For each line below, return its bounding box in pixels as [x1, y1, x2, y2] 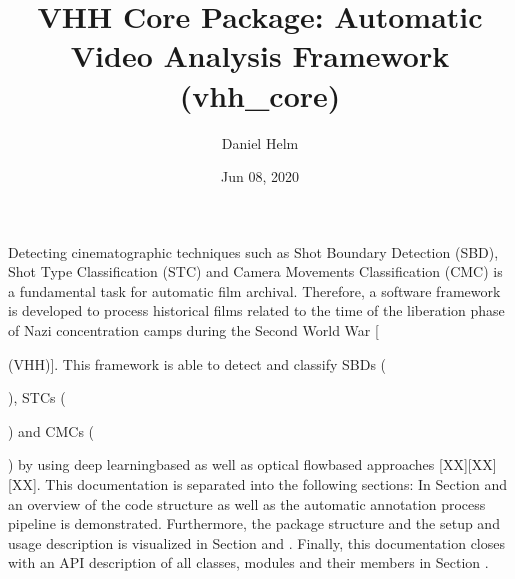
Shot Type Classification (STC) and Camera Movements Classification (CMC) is [8, 261, 503, 282]
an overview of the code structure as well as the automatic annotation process [8, 493, 486, 514]
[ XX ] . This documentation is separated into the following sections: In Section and [8, 474, 508, 495]
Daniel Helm [221, 132, 299, 153]
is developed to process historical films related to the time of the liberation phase [8, 300, 505, 321]
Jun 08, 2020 [221, 166, 299, 187]
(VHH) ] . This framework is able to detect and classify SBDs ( [8, 353, 387, 374]
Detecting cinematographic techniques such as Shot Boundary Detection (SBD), [8, 241, 499, 262]
